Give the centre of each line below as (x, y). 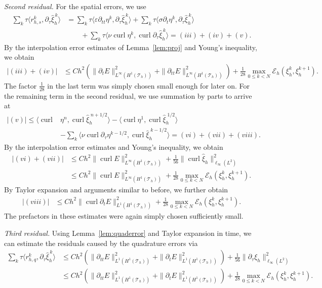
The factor (21, 85)
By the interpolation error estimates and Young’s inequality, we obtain (114, 147)
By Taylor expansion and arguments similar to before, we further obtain (116, 190)
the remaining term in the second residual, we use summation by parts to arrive (128, 95)
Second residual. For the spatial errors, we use (75, 6)
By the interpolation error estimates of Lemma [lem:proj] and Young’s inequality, (131, 47)
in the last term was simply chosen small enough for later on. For (149, 85)
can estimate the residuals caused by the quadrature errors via (101, 243)
